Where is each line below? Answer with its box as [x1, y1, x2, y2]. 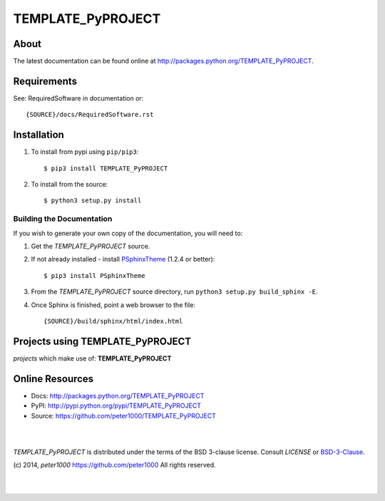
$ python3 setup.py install [43, 197, 142, 205]
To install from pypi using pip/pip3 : [31, 148, 139, 156]
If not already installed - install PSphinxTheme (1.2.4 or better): [31, 255, 215, 264]
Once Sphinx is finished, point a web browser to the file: [31, 300, 196, 309]
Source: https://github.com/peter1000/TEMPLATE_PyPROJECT [31, 411, 217, 420]
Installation [13, 129, 64, 141]
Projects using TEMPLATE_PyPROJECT [13, 335, 192, 347]
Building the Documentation [13, 214, 113, 224]
